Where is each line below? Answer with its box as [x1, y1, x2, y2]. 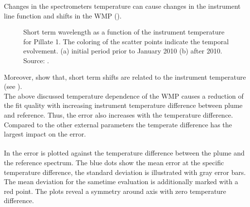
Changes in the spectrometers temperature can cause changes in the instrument [4, 1, 241, 11]
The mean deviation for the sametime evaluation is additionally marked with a [4, 176, 238, 187]
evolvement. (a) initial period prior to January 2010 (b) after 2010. [23, 46, 222, 56]
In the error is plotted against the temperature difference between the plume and [4, 148, 245, 158]
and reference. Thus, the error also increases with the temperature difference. [4, 109, 233, 120]
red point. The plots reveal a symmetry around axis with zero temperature [4, 186, 226, 196]
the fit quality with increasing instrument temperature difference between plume [4, 100, 243, 110]
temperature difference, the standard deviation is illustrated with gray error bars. [4, 167, 246, 177]
